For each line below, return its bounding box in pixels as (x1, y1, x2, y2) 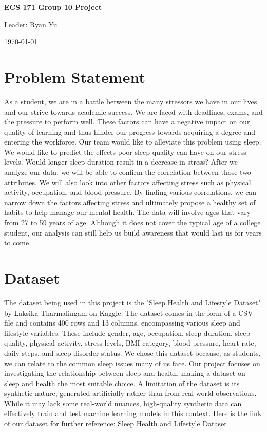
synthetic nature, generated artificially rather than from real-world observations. (4, 388, 257, 399)
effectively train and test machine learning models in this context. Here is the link (4, 408, 262, 419)
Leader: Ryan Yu (4, 19, 58, 29)
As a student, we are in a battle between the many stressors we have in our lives (4, 96, 257, 106)
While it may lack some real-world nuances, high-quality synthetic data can (4, 398, 242, 408)
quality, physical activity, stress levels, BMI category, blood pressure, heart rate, (4, 337, 256, 348)
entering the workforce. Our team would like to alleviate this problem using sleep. (4, 136, 261, 147)
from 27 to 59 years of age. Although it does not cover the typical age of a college (4, 217, 261, 228)
